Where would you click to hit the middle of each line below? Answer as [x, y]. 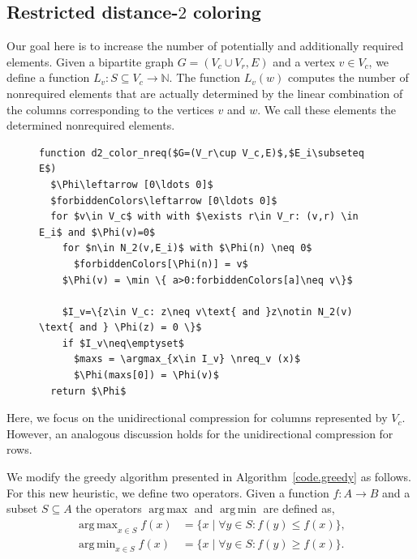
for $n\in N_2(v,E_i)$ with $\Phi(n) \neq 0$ [187, 248]
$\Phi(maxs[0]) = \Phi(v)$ [146, 376]
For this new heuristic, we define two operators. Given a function [168, 492]
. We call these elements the [327, 109]
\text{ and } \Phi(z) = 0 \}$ [120, 328]
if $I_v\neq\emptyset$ [123, 343]
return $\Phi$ [88, 391]
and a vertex [304, 61]
